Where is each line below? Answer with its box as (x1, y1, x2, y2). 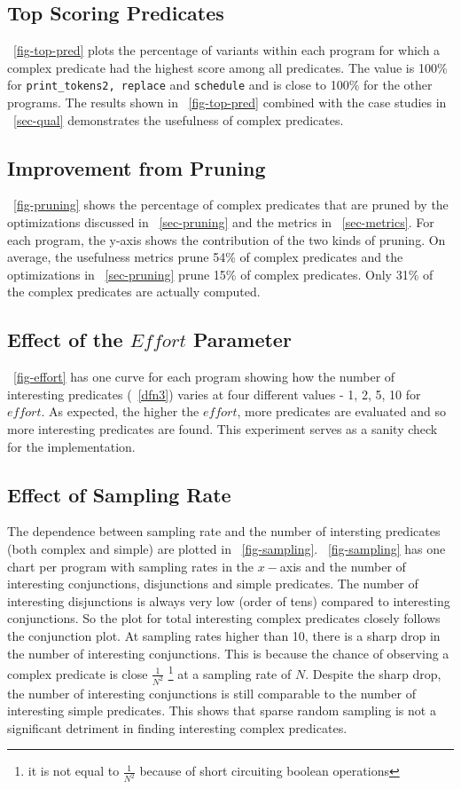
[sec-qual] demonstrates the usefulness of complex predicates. (13, 110, 344, 129)
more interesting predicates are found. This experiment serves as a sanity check (7, 419, 438, 438)
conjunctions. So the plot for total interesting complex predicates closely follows (7, 609, 441, 627)
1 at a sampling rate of (168, 662, 292, 682)
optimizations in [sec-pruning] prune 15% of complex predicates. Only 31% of (7, 264, 434, 283)
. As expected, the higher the (41, 402, 199, 421)
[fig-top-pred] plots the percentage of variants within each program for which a (13, 41, 441, 59)
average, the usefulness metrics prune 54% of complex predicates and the (7, 248, 403, 266)
